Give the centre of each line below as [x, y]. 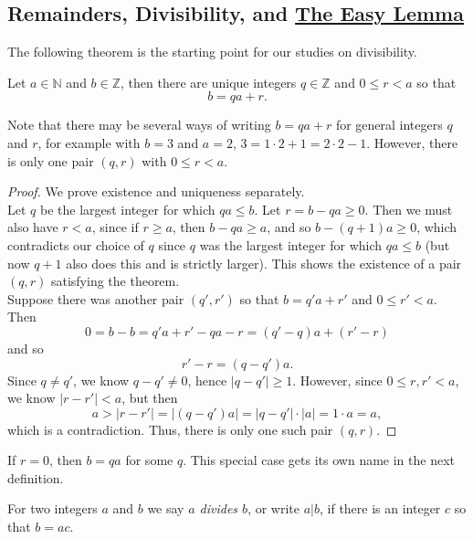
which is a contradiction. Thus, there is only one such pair [170, 429]
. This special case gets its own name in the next [319, 460]
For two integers [53, 508]
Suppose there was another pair [96, 298]
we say [166, 508]
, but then [150, 398]
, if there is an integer [380, 508]
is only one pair [51, 160]
